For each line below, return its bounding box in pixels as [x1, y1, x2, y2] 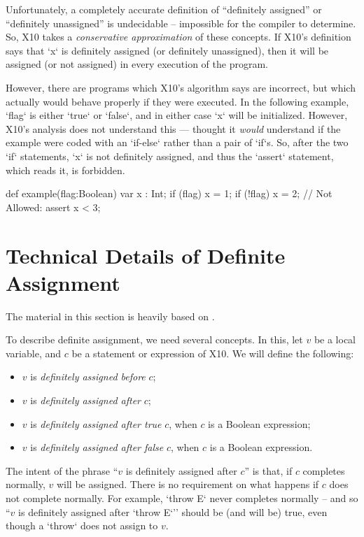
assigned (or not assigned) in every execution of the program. [6, 57, 268, 71]
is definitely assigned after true [30, 416, 162, 431]
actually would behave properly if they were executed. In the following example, [6, 94, 349, 108]
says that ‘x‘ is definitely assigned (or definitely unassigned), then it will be [6, 43, 329, 57]
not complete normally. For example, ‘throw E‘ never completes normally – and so [6, 490, 358, 505]
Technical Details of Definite [6, 241, 286, 269]
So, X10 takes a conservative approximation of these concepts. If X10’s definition [6, 29, 351, 44]
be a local [314, 332, 356, 347]
